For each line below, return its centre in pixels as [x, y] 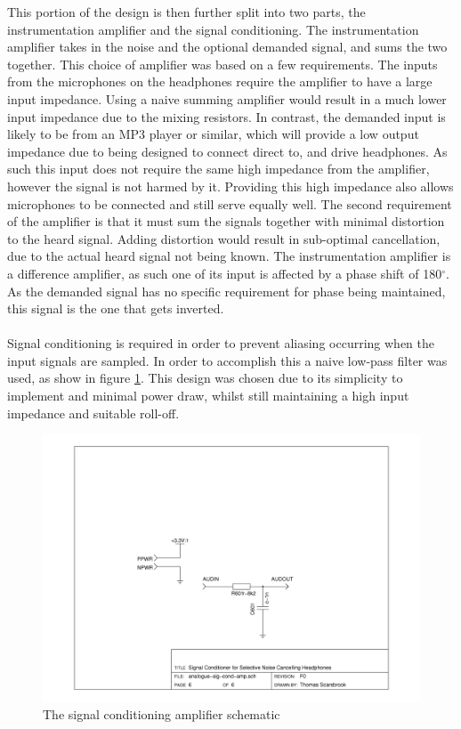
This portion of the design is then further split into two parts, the [186, 12]
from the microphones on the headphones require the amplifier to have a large [220, 81]
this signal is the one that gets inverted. [116, 308]
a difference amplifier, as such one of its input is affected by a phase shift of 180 [225, 273]
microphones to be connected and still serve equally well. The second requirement [230, 203]
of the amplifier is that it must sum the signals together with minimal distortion [226, 221]
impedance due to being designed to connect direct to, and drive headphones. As [227, 151]
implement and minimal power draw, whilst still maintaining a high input [208, 396]
